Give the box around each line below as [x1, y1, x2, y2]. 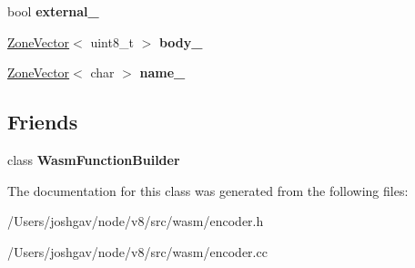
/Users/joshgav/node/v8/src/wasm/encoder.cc [7, 242, 268, 261]
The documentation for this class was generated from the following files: [7, 180, 409, 200]
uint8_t [90, 32, 134, 51]
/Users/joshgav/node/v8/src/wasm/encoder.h [7, 211, 264, 231]
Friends [7, 108, 78, 136]
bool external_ [7, 2, 99, 20]
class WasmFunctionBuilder [7, 149, 180, 169]
